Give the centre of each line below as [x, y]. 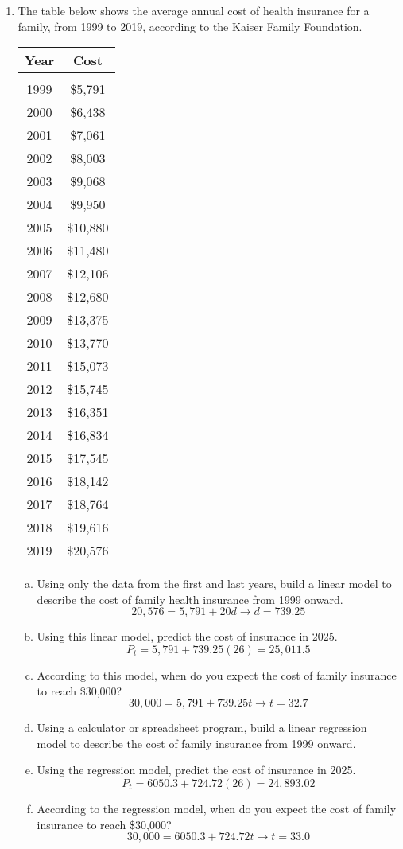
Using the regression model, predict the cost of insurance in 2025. [196, 770]
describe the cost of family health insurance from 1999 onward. [190, 599]
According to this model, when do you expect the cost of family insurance [217, 674]
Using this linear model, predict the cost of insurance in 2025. [187, 636]
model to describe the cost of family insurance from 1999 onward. [196, 743]
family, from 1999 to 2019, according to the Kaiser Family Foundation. [190, 26]
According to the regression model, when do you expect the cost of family [217, 808]
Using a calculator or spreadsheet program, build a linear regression [202, 728]
